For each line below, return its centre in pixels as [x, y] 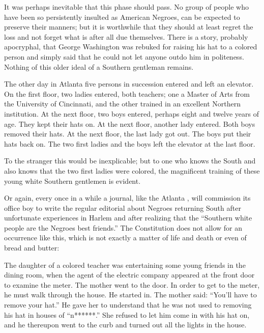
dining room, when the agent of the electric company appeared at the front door [129, 275]
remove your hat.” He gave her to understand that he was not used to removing [128, 305]
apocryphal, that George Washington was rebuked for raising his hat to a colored [131, 47]
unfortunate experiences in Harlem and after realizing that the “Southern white [128, 218]
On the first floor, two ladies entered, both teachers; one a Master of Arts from [127, 93]
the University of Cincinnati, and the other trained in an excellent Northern [123, 104]
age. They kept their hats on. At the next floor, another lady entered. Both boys [130, 123]
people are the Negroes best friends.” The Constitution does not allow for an [123, 227]
